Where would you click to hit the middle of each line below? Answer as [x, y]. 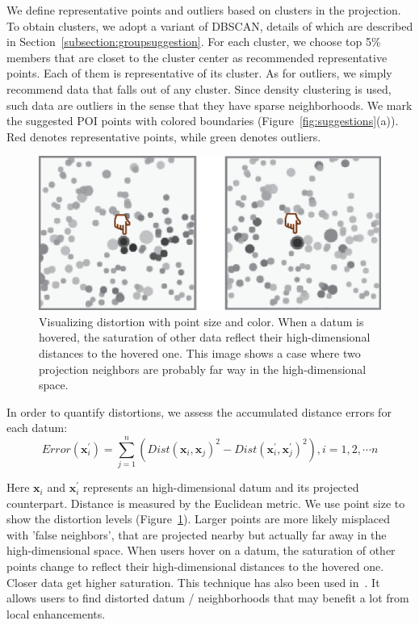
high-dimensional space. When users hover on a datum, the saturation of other [201, 550]
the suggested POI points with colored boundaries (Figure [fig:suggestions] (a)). [203, 121]
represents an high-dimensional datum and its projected [221, 487]
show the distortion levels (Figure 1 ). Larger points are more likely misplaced [199, 519]
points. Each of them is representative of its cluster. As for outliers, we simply [199, 73]
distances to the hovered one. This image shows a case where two [200, 353]
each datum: [37, 428]
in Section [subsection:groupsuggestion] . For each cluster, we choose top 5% [194, 42]
